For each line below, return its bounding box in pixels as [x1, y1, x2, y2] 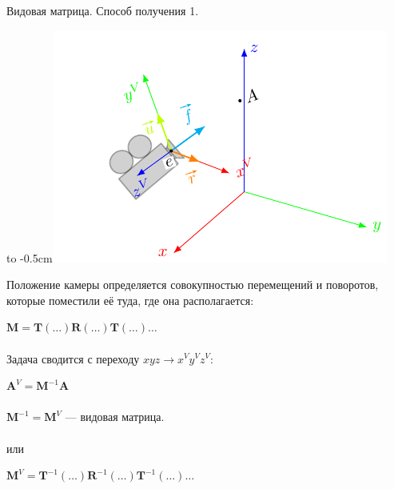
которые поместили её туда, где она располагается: [6, 291, 254, 308]
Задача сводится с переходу [6, 350, 140, 367]
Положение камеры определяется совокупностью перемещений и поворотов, [6, 276, 379, 293]
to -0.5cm [6, 249, 53, 266]
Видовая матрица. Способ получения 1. [6, 2, 199, 18]
